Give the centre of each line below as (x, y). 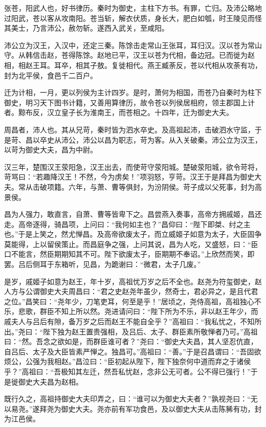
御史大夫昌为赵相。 (50, 381)
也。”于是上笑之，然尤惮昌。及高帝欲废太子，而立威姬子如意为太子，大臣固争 (133, 234)
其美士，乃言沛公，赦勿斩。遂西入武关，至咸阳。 (86, 28)
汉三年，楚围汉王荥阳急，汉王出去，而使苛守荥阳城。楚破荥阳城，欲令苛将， (133, 166)
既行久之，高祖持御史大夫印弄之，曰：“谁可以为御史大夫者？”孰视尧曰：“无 (131, 399)
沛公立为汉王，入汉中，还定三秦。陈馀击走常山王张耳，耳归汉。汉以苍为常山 (133, 45)
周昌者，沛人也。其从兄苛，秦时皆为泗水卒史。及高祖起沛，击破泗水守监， (129, 129)
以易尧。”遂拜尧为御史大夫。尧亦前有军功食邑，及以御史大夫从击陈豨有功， (129, 408)
